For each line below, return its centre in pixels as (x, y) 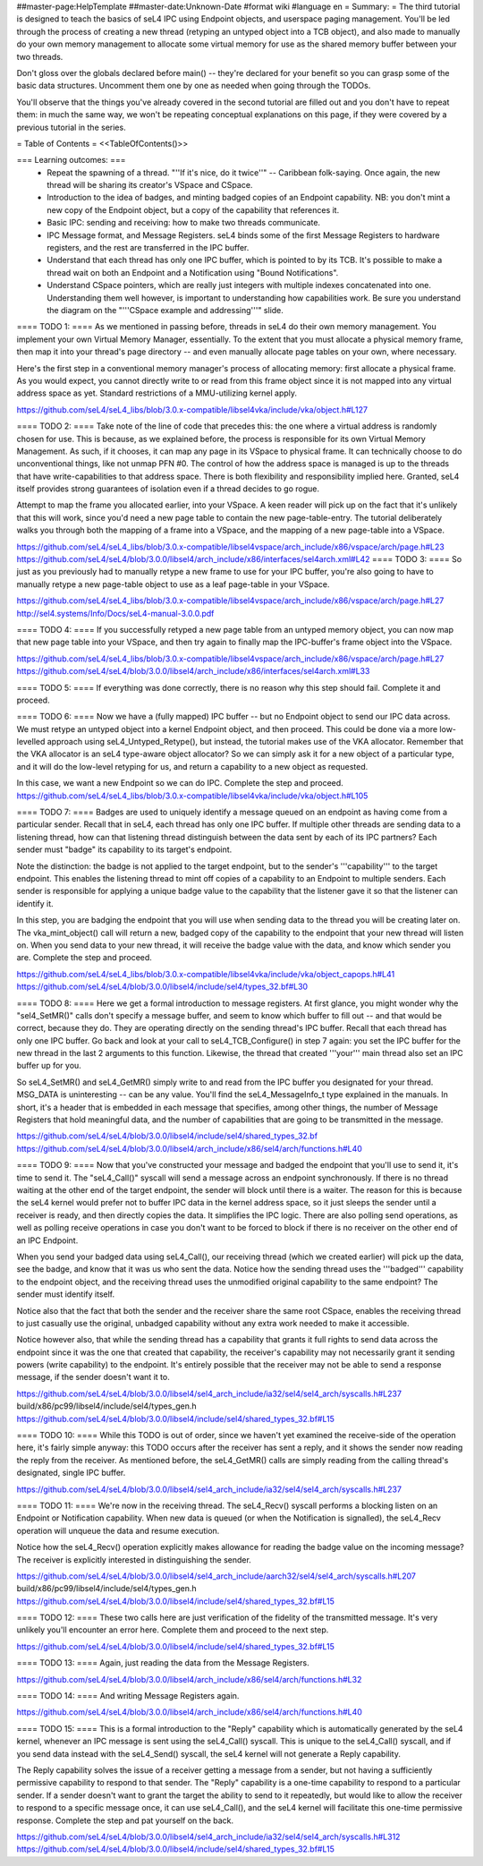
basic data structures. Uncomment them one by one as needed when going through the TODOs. (194, 86)
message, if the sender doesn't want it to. (93, 1377)
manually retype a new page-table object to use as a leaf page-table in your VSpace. (173, 584)
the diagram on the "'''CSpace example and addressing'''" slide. (165, 310)
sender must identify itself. (66, 1294)
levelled (31, 742)
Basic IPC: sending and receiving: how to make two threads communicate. (184, 223)
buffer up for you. (49, 1066)
